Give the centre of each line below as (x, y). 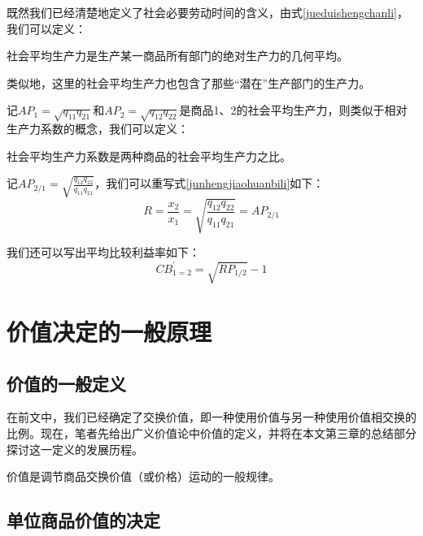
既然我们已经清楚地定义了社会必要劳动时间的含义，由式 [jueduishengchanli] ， (208, 12)
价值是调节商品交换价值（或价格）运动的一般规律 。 (143, 476)
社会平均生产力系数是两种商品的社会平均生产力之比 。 (149, 156)
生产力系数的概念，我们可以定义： (98, 129)
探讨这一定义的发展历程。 (75, 449)
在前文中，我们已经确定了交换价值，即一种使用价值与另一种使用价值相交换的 (211, 417)
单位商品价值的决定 (83, 520)
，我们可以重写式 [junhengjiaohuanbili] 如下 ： (209, 183)
